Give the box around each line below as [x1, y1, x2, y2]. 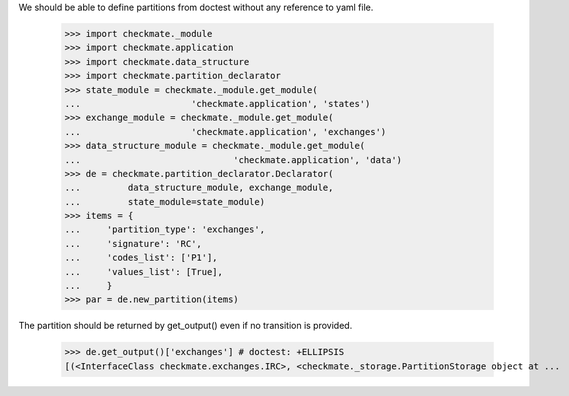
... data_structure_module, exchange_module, [64, 182, 334, 194]
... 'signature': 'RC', [64, 238, 202, 249]
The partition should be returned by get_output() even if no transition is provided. [18, 320, 353, 332]
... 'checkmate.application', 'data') [64, 154, 403, 165]
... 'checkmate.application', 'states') [64, 98, 371, 109]
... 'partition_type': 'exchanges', [64, 224, 265, 235]
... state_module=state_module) [64, 196, 265, 207]
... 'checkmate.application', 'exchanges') [64, 126, 387, 137]
